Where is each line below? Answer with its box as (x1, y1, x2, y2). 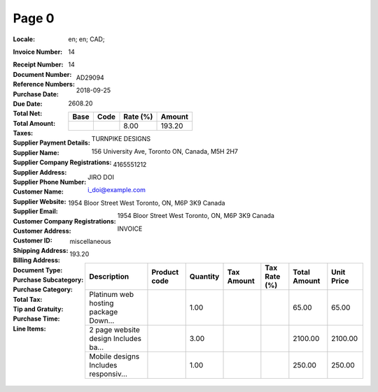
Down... (88, 315, 115, 325)
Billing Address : (13, 256, 61, 265)
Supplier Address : (13, 168, 67, 176)
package (88, 307, 118, 317)
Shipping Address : (13, 246, 69, 254)
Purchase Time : (13, 314, 60, 323)
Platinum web (88, 289, 134, 299)
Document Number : (13, 70, 72, 78)
